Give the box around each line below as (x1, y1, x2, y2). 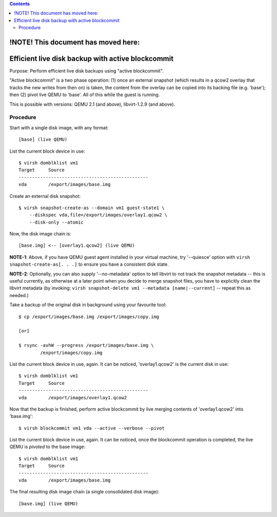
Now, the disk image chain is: (9, 231, 71, 237)
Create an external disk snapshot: (9, 193, 81, 199)
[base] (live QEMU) (18, 137, 68, 142)
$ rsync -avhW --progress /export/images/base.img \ (18, 342, 154, 348)
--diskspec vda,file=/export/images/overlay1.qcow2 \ (29, 212, 168, 218)
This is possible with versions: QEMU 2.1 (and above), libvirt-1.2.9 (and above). (9, 101, 175, 107)
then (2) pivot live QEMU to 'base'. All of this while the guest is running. (9, 91, 160, 98)
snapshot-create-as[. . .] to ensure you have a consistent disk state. (9, 261, 169, 267)
